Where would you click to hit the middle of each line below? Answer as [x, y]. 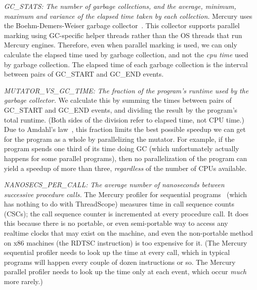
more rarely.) [23, 281]
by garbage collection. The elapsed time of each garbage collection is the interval [126, 64]
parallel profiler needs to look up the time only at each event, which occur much [125, 271]
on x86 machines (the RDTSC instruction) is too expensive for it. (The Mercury [126, 242]
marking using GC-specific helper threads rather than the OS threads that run [123, 35]
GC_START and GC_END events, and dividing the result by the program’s [121, 109]
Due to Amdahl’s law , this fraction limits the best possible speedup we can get [125, 129]
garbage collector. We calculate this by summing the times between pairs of [118, 100]
